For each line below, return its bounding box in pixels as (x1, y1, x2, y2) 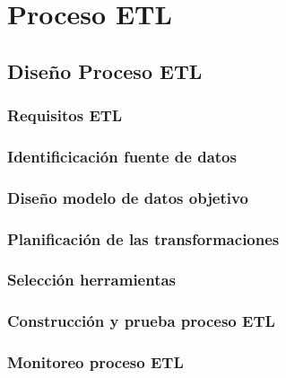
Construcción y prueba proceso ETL (7, 310, 275, 332)
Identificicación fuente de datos (7, 145, 237, 167)
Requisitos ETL (7, 104, 123, 127)
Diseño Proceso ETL (7, 57, 203, 84)
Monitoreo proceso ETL (7, 351, 184, 374)
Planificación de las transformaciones (7, 227, 280, 250)
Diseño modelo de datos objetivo (7, 186, 248, 208)
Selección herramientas (7, 268, 177, 291)
